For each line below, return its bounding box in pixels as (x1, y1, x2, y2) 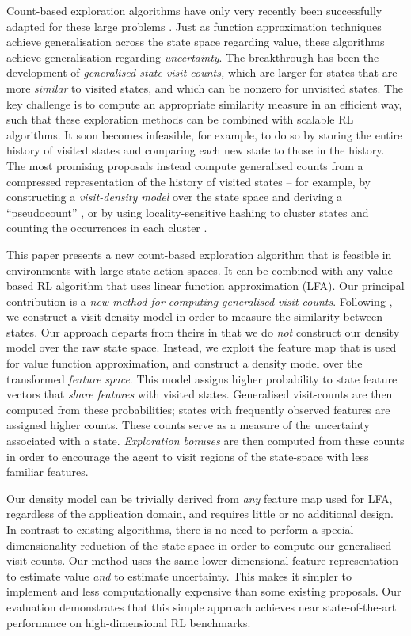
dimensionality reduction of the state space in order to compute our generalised (6, 536, 392, 553)
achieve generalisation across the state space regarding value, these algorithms (6, 33, 385, 50)
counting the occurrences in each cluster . (6, 219, 207, 236)
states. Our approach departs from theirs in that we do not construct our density (6, 323, 400, 340)
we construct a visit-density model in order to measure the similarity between (6, 308, 382, 325)
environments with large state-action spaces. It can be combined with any (6, 261, 364, 278)
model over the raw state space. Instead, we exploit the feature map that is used (6, 339, 397, 356)
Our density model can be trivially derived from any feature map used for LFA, (6, 489, 393, 506)
